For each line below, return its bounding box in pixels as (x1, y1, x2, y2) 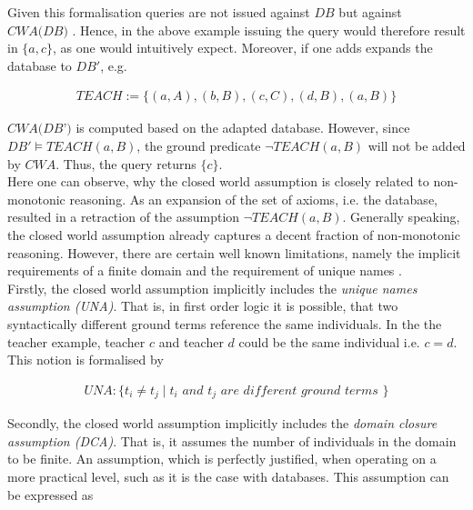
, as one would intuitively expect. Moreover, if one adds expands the (53, 38, 433, 57)
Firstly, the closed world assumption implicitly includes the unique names (7, 278, 418, 297)
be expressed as (7, 485, 94, 504)
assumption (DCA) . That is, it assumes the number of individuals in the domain (7, 431, 457, 450)
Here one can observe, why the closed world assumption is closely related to (7, 172, 429, 191)
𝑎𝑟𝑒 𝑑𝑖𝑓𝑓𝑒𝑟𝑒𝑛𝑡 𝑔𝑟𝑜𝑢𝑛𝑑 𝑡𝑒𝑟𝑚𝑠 (220, 384, 378, 397)
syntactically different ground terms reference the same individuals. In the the (7, 314, 442, 333)
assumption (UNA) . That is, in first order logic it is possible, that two (7, 296, 398, 315)
